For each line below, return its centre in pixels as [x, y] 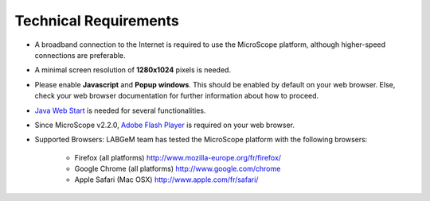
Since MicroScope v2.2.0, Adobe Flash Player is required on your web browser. [164, 125]
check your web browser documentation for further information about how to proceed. [177, 96]
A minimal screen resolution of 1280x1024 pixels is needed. [133, 70]
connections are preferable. [80, 55]
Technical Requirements [97, 21]
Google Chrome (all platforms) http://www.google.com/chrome [178, 169]
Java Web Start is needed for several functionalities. [120, 110]
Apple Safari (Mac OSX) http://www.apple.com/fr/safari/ [166, 180]
